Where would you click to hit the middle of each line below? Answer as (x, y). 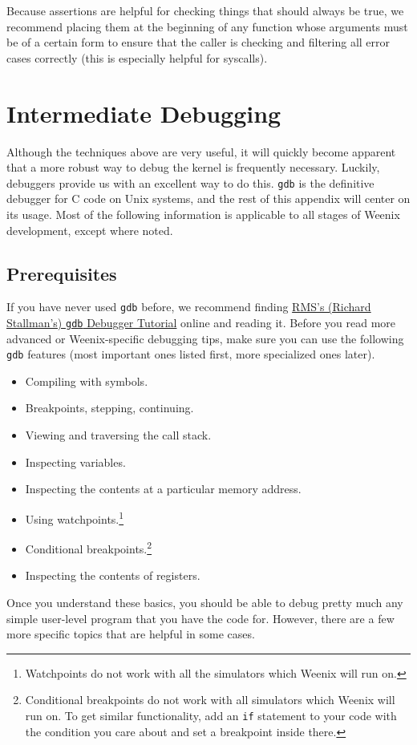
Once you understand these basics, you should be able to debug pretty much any (205, 602)
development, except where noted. (90, 230)
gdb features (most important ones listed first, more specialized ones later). (191, 354)
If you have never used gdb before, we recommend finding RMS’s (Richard (189, 307)
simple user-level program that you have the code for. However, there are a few (200, 618)
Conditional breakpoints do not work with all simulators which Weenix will (210, 700)
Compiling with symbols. (87, 381)
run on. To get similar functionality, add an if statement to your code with (211, 715)
